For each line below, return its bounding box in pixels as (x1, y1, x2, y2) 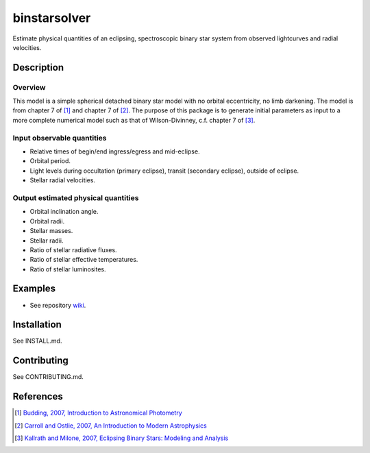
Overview (12, 82, 46, 92)
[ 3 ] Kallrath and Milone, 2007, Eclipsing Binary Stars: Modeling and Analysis (14, 434, 229, 442)
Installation (12, 319, 62, 330)
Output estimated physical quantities (12, 193, 139, 202)
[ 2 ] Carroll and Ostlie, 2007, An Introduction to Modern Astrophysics (14, 421, 207, 430)
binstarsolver (12, 10, 91, 25)
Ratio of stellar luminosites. (29, 265, 106, 273)
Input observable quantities (12, 133, 107, 143)
